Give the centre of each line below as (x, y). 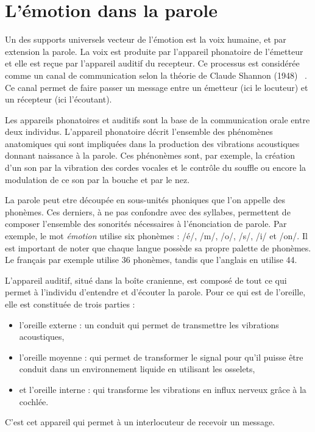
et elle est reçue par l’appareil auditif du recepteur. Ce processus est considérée (152, 63)
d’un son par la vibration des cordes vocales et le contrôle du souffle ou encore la (156, 167)
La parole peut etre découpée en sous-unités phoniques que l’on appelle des (145, 200)
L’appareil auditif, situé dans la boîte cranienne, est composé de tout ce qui (146, 280)
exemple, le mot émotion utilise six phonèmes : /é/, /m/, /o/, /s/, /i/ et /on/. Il (156, 236)
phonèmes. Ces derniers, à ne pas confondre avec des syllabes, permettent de (148, 211)
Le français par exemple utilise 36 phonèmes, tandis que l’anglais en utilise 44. (151, 260)
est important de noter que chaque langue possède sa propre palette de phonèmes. (158, 247)
